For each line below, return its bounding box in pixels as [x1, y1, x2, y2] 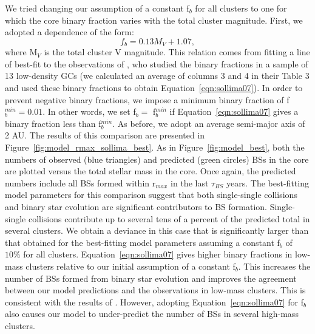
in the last [171, 176, 209, 189]
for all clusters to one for [195, 2, 287, 14]
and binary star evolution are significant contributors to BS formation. [5, 200, 267, 213]
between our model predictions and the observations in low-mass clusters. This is [5, 284, 306, 296]
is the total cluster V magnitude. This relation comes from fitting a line [44, 46, 310, 58]
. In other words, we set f [42, 105, 136, 118]
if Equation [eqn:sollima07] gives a [169, 105, 299, 118]
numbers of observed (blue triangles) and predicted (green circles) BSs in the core [5, 152, 309, 165]
